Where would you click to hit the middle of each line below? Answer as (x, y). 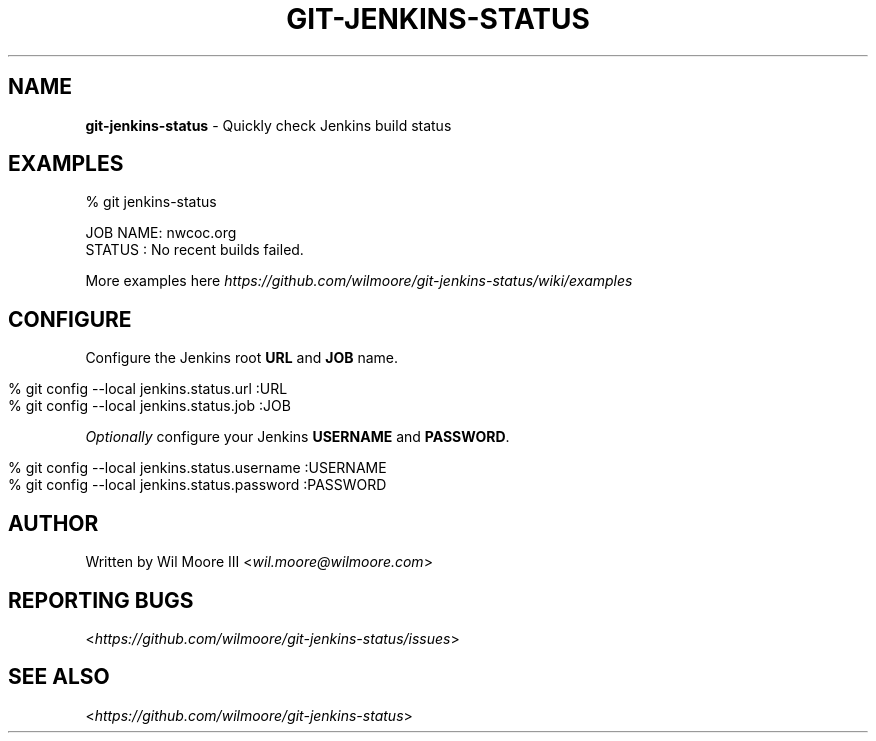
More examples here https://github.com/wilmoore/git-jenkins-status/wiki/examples (359, 281)
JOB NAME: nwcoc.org (161, 233)
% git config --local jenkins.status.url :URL (148, 389)
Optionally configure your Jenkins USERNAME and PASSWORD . (297, 437)
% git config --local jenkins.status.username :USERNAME (197, 468)
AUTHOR (53, 523)
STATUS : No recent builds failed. (194, 250)
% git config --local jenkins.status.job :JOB (149, 406)
